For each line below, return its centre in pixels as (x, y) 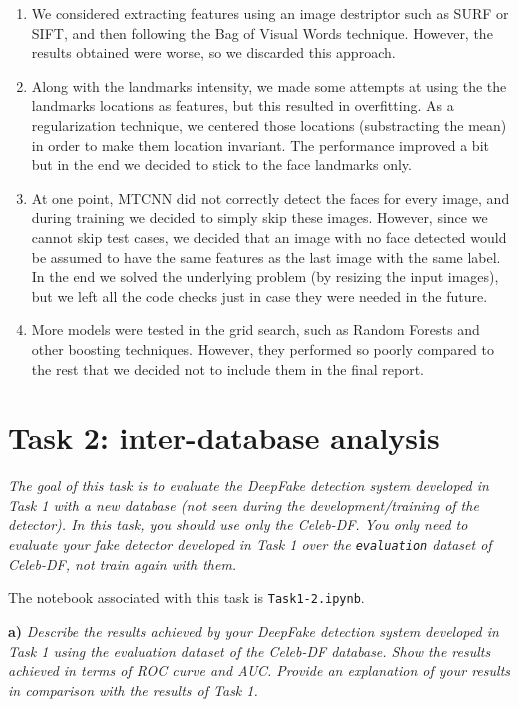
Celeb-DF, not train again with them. (122, 563)
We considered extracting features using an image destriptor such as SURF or (270, 13)
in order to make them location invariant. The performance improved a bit (260, 144)
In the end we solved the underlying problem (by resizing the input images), (265, 276)
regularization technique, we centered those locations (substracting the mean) (269, 124)
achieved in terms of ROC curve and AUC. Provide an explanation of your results (259, 670)
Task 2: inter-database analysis (224, 437)
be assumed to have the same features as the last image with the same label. (266, 256)
